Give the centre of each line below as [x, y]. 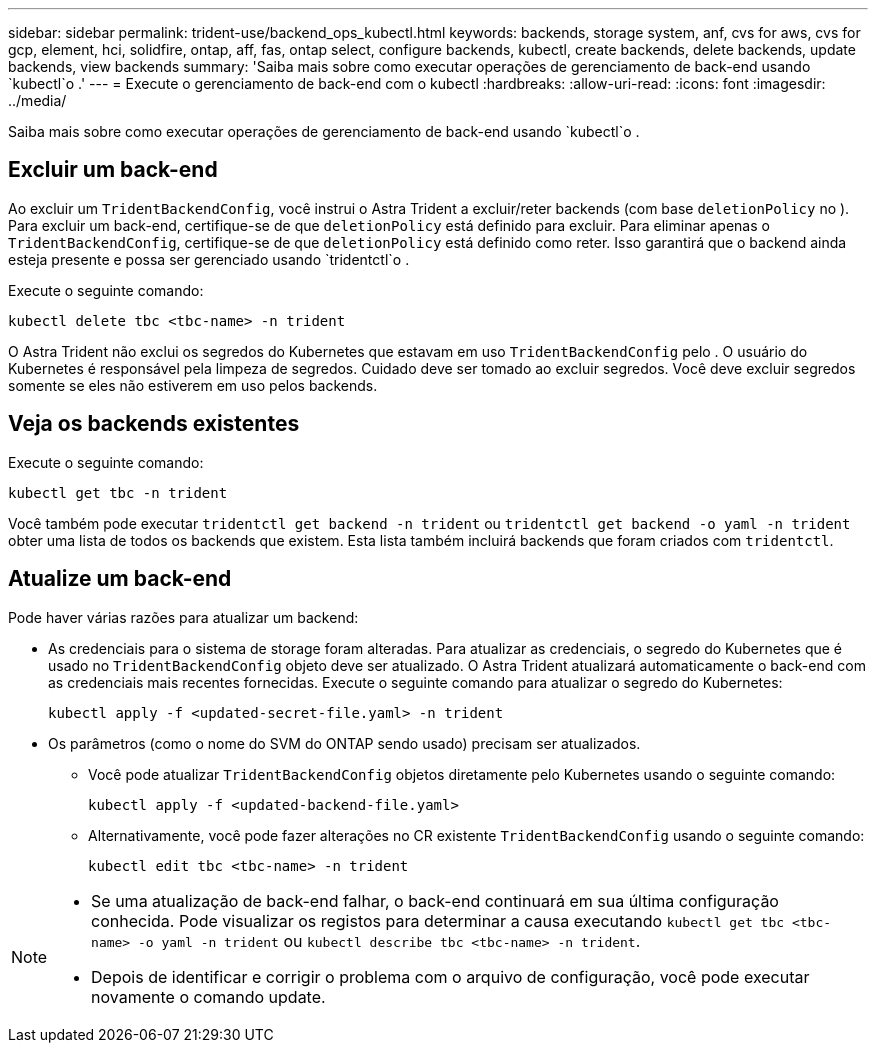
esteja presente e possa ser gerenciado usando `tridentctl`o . [209, 259]
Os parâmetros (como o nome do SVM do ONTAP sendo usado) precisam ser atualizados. [344, 743]
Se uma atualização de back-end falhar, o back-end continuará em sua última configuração [435, 900]
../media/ [37, 100]
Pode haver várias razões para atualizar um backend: [183, 617]
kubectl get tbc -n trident [118, 492]
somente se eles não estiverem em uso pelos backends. [193, 385]
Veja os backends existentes [154, 424]
